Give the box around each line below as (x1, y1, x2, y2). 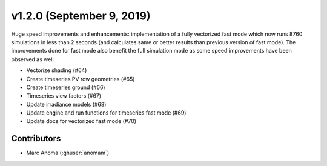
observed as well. (11, 55, 56, 63)
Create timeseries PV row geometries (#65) (26, 75, 135, 82)
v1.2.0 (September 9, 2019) (11, 9, 151, 22)
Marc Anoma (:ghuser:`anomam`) (26, 149, 110, 157)
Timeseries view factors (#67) (26, 92, 102, 99)
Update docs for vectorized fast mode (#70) (26, 118, 136, 125)
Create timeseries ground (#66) (26, 84, 105, 91)
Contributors (11, 133, 61, 144)
